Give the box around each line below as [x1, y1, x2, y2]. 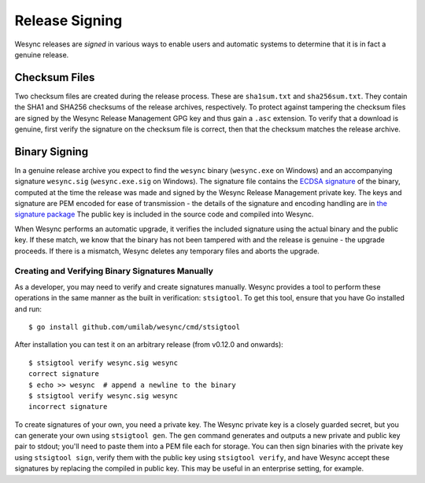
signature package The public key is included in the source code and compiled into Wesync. [14, 209, 314, 219]
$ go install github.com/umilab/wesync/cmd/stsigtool [28, 323, 240, 331]
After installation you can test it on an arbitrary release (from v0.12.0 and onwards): [14, 340, 283, 349]
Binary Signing [14, 145, 89, 158]
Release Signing [14, 12, 123, 29]
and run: [14, 304, 42, 314]
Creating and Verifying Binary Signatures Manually [14, 266, 214, 277]
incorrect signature [28, 402, 108, 411]
